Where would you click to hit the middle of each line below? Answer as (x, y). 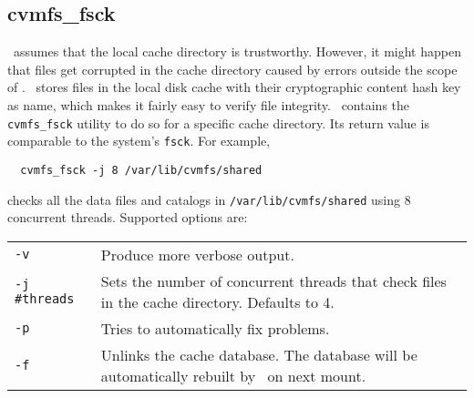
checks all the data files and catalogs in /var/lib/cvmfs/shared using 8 (209, 199)
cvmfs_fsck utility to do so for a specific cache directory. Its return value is (218, 122)
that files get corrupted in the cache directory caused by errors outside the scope (232, 69)
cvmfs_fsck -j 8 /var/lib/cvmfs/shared (141, 170)
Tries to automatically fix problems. (215, 328)
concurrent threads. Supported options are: (128, 217)
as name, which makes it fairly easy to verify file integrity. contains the (209, 104)
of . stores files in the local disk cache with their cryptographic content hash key (234, 87)
